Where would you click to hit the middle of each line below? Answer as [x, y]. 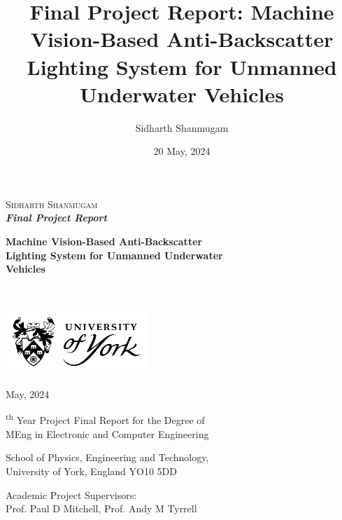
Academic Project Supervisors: [71, 494]
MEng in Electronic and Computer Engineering [107, 433]
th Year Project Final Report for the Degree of [105, 419]
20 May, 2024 [182, 151]
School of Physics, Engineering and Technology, [107, 457]
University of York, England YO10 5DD [91, 471]
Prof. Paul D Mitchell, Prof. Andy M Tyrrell [101, 508]
